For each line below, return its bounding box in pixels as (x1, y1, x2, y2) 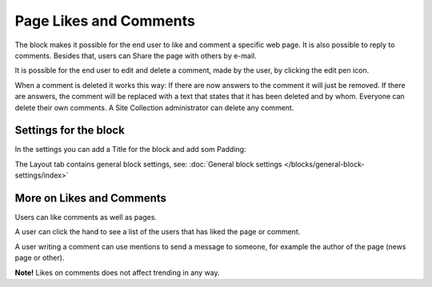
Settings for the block (14, 124, 126, 138)
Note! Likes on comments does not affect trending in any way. (14, 268, 220, 277)
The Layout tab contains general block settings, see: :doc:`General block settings (14, 159, 282, 169)
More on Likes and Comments (14, 192, 167, 205)
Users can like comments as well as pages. (14, 213, 158, 222)
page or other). (14, 253, 65, 263)
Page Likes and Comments (14, 12, 195, 30)
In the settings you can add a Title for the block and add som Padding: (14, 145, 246, 154)
